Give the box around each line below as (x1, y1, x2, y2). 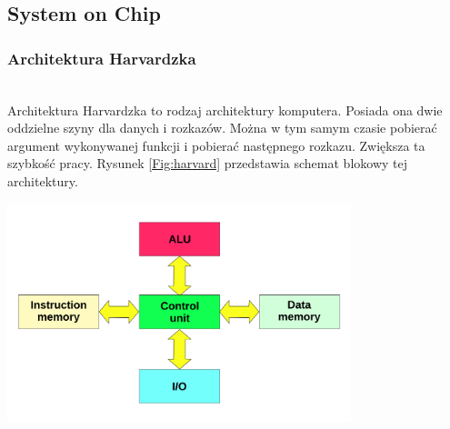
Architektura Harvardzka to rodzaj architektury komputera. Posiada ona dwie (7, 100, 443, 119)
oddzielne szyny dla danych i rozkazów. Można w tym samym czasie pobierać (7, 118, 437, 137)
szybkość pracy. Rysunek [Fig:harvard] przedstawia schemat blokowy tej (7, 154, 407, 173)
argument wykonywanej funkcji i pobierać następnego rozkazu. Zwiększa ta (7, 135, 425, 155)
